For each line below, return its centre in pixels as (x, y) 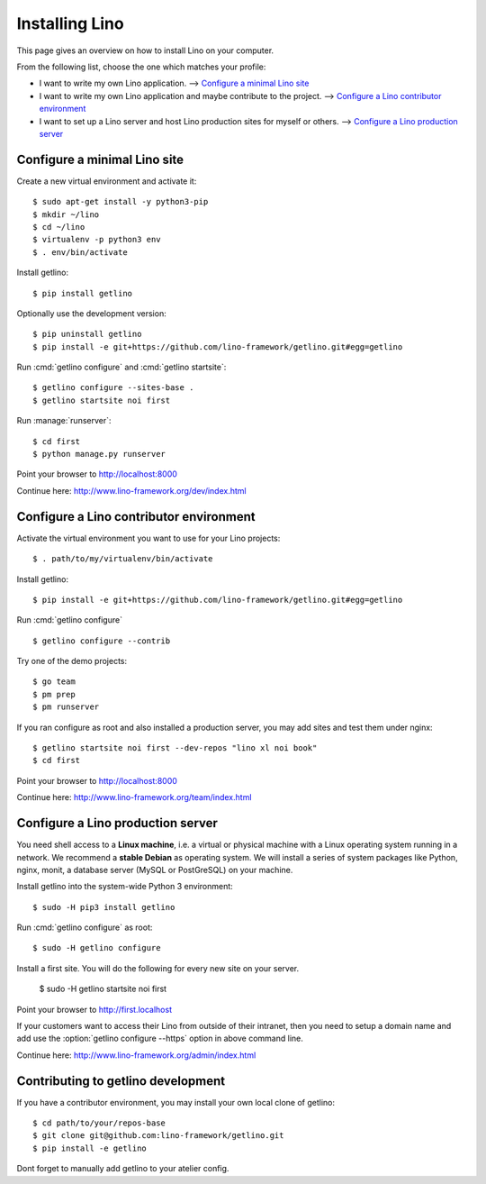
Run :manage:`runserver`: (64, 421)
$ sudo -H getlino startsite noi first (103, 989)
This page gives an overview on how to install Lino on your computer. (145, 50)
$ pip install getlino (83, 293)
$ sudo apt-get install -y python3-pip (121, 202)
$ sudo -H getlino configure (97, 948)
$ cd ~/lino (59, 227)
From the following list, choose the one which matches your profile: (141, 67)
